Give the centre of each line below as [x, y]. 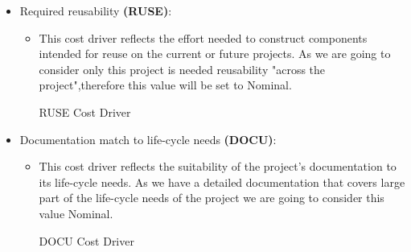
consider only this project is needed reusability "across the [182, 69]
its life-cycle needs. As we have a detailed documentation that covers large [222, 182]
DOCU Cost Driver [86, 240]
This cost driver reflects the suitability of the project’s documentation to [218, 166]
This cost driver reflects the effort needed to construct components [203, 37]
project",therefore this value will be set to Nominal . [165, 85]
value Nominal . [76, 213]
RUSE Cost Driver [85, 112]
